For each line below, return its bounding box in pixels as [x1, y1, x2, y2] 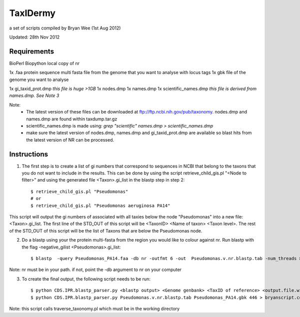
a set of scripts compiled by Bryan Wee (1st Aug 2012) [9, 25, 121, 31]
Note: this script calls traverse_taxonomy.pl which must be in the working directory [9, 305, 180, 311]
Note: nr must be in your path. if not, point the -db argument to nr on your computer [9, 266, 182, 272]
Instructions [9, 150, 48, 158]
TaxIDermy [9, 7, 56, 18]
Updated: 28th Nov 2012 [9, 34, 60, 40]
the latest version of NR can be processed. [26, 136, 114, 142]
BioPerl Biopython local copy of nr [9, 60, 80, 66]
